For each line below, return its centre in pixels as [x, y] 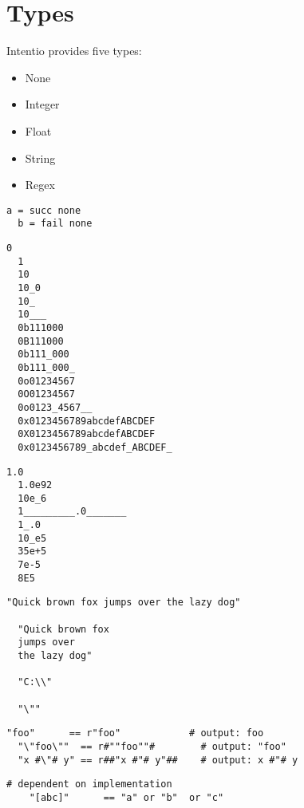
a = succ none [44, 210]
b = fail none [55, 224]
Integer [42, 104]
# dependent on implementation [89, 784]
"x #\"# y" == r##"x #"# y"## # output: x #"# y [158, 760]
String [40, 158]
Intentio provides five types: [74, 51]
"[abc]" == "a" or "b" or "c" [126, 797]
